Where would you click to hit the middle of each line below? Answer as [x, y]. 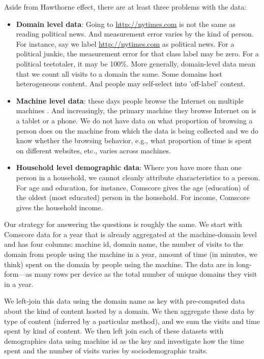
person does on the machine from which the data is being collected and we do [137, 130]
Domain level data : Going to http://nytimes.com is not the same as [126, 24]
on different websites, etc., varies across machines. [94, 150]
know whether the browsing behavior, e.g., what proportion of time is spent [134, 140]
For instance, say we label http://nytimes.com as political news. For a [125, 43]
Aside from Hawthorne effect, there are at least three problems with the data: [125, 7]
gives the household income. [60, 207]
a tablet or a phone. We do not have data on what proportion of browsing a [134, 120]
